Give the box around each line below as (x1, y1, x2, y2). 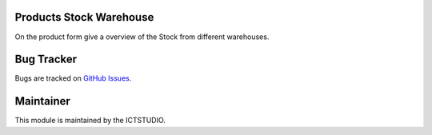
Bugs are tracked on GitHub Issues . (14, 73, 132, 83)
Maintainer (14, 94, 71, 108)
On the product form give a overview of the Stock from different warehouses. (14, 32, 270, 42)
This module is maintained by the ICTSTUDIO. (14, 116, 166, 125)
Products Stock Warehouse (14, 10, 154, 24)
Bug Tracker (14, 53, 78, 66)
